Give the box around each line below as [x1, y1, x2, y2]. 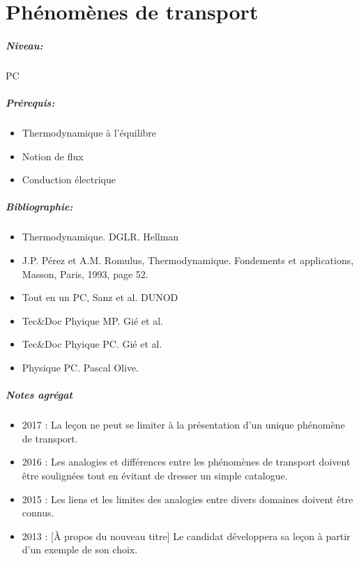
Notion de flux [22, 148, 84, 163]
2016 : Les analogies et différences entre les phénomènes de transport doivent [22, 454, 351, 469]
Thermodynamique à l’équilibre [22, 125, 157, 140]
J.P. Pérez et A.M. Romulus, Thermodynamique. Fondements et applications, [22, 253, 354, 268]
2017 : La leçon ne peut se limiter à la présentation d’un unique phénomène [22, 417, 345, 432]
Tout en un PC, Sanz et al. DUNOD [22, 290, 178, 305]
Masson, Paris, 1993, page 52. [22, 266, 148, 281]
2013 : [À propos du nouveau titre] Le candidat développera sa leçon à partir [22, 528, 351, 543]
